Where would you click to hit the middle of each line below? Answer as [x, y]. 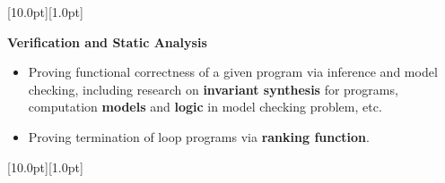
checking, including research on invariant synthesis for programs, [213, 89]
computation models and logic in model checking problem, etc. [205, 107]
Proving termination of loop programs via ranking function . [199, 136]
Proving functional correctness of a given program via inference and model [233, 72]
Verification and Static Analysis [107, 42]
